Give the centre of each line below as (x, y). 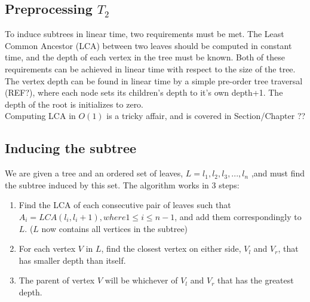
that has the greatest (256, 280)
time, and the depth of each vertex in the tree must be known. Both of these (145, 57)
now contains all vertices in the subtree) (115, 228)
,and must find (278, 173)
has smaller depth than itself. (72, 260)
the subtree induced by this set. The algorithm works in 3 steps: (122, 184)
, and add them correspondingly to (238, 216)
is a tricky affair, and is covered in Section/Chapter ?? (206, 116)
